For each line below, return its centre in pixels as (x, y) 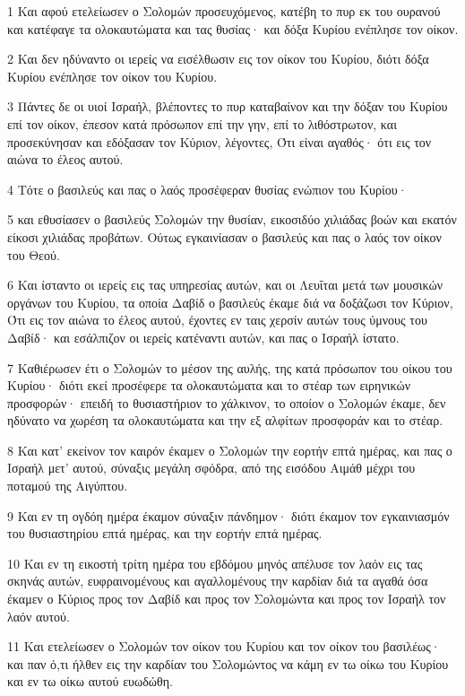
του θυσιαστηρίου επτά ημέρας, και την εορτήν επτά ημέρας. (165, 533)
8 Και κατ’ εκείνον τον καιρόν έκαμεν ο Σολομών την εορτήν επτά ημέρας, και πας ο (230, 450)
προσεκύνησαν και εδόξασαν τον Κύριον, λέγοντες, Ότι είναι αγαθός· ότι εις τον (220, 141)
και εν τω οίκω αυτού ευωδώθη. (90, 681)
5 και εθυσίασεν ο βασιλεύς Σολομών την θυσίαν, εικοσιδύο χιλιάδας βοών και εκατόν (232, 219)
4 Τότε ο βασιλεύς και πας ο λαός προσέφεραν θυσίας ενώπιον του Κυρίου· (207, 189)
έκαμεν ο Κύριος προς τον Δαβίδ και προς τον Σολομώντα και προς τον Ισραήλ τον (227, 599)
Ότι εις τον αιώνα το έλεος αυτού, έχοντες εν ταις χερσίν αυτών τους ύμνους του (217, 320)
